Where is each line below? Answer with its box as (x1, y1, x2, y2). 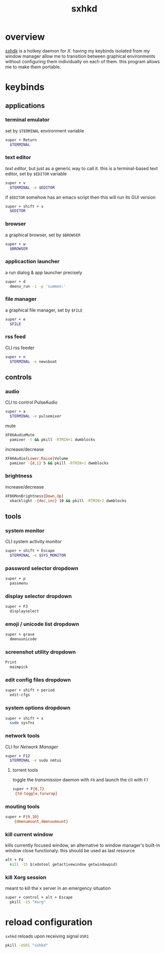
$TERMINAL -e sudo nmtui (10, 758, 62, 763)
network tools (5, 732, 40, 739)
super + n (5, 354, 26, 359)
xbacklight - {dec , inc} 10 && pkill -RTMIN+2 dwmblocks (10, 498, 127, 503)
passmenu (10, 581, 28, 586)
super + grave (5, 632, 35, 637)
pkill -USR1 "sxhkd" (5, 943, 49, 948)
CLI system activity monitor (5, 539, 62, 545)
